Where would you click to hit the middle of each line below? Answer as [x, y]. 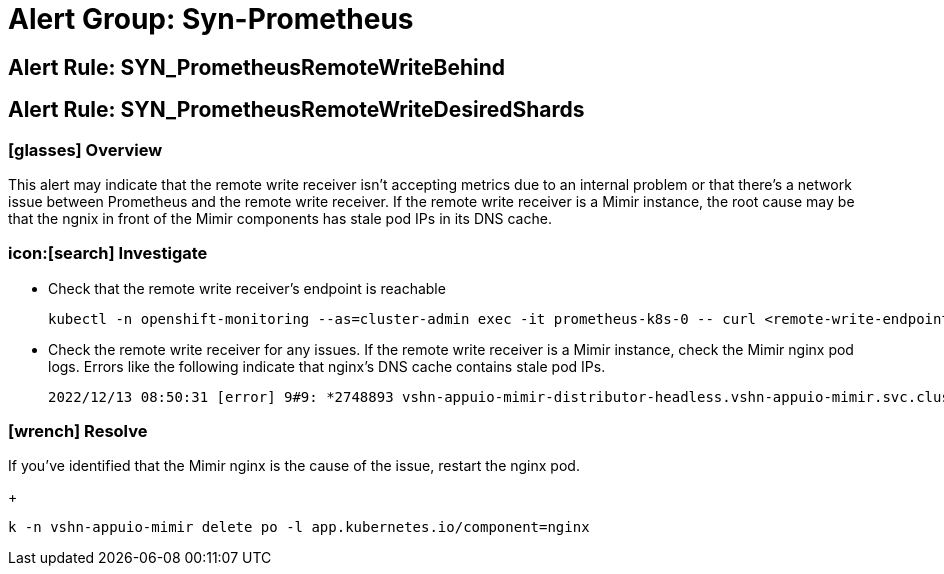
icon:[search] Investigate [108, 253]
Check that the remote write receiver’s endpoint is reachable [247, 288]
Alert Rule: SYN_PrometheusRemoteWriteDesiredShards [296, 110]
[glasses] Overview [85, 149]
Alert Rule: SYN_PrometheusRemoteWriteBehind [257, 67]
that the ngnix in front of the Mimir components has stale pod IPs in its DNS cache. [280, 218]
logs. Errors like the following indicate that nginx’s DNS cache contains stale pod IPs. [327, 366]
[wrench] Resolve [78, 431]
